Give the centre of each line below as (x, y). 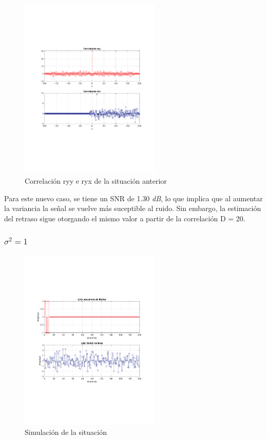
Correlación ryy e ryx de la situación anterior (96, 180)
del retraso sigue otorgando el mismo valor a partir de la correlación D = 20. (125, 218)
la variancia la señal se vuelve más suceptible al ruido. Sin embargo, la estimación (133, 208)
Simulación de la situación (66, 432)
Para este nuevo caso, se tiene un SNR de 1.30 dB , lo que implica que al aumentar (133, 198)
